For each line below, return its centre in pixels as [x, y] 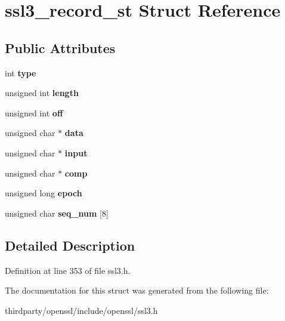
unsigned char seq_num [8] [57, 213]
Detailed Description [70, 245]
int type [21, 72]
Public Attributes [60, 47]
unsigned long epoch [44, 193]
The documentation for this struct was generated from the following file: [137, 290]
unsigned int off [34, 112]
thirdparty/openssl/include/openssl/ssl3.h [81, 310]
